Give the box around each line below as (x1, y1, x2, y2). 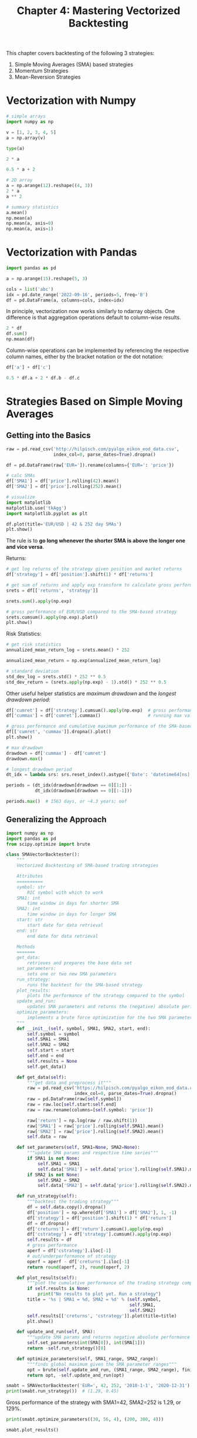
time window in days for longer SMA (27, 911, 117, 917)
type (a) (6, 145, 25, 151)
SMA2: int (16, 906, 41, 912)
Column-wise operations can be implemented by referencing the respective (6, 347, 189, 354)
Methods (16, 944, 35, 949)
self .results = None (27, 1058, 77, 1064)
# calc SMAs (6, 473, 35, 479)
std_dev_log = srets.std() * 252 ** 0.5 (6, 673, 107, 680)
